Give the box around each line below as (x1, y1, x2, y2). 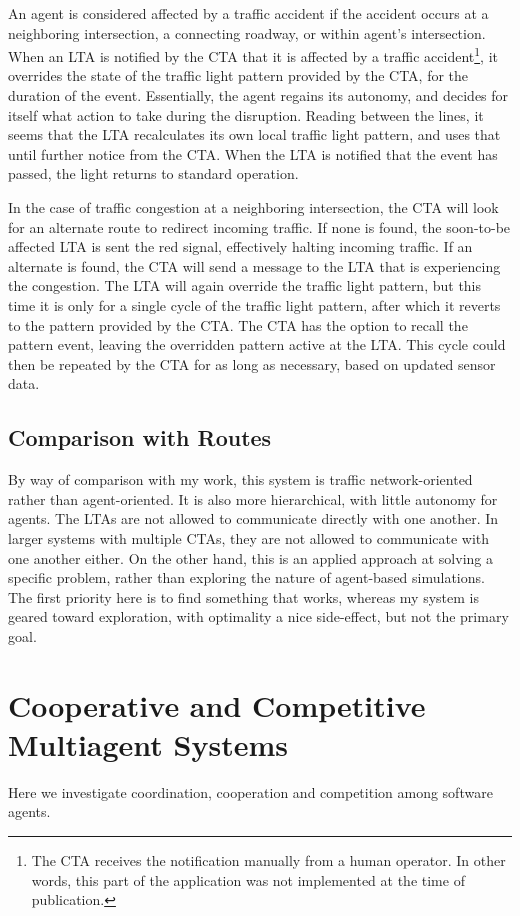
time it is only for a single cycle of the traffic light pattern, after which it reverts (8, 294, 501, 315)
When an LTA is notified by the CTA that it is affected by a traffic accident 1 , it (8, 43, 498, 66)
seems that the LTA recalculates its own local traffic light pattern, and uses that (8, 124, 501, 145)
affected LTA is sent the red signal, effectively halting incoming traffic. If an (8, 236, 473, 257)
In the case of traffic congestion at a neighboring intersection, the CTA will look (8, 197, 499, 217)
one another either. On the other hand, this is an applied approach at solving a (8, 547, 493, 568)
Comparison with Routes (8, 422, 272, 453)
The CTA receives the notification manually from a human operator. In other (31, 849, 506, 870)
